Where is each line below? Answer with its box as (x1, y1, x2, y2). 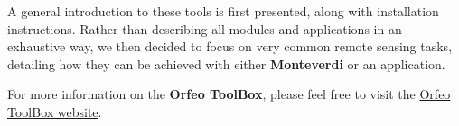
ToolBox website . (7, 102, 102, 121)
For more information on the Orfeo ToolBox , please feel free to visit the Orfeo (7, 85, 451, 103)
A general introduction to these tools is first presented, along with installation (7, 2, 439, 20)
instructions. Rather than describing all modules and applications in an (7, 19, 402, 38)
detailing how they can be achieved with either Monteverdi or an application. (7, 54, 445, 73)
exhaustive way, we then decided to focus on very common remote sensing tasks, (7, 37, 453, 56)
